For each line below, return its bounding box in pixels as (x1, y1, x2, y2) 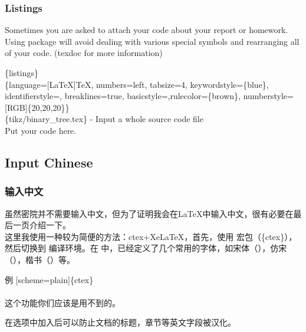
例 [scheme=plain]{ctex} (5, 273, 94, 285)
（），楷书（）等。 (5, 253, 75, 265)
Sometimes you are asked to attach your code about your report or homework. (5, 24, 288, 36)
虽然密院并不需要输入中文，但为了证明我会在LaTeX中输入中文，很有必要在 (5, 207, 294, 219)
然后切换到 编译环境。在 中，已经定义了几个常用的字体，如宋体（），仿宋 (5, 242, 287, 254)
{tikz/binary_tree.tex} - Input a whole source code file (5, 113, 203, 125)
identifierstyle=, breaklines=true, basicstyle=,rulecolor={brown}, (5, 90, 241, 102)
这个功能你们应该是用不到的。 (5, 296, 120, 308)
